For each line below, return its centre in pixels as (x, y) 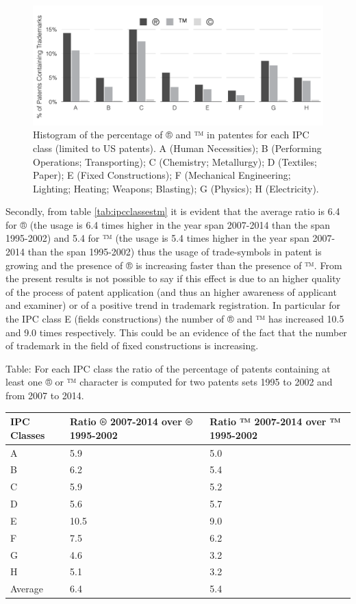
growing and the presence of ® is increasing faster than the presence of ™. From (174, 265)
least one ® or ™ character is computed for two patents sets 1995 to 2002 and (169, 382)
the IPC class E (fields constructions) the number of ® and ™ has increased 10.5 (175, 319)
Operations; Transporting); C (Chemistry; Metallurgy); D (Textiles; (175, 161)
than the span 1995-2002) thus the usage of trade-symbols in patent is (175, 252)
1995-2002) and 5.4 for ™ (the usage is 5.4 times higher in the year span (157, 238)
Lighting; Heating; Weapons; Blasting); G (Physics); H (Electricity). (176, 188)
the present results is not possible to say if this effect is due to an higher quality (173, 278)
